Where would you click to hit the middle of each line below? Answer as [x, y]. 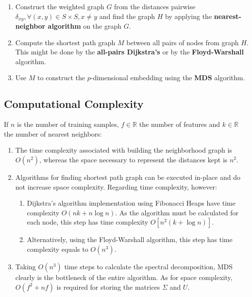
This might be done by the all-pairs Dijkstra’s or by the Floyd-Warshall [129, 52]
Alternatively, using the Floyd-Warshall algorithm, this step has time [130, 239]
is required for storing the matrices [108, 287]
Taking [25, 266]
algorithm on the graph [84, 26]
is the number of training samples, [68, 124]
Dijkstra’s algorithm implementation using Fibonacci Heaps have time [131, 203]
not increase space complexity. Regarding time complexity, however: [116, 186]
